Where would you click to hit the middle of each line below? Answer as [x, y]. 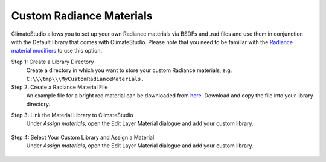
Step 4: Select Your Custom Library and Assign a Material [83, 137]
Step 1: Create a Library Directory [53, 62]
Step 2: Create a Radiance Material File [59, 87]
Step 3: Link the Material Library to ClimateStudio [72, 115]
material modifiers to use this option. [57, 51]
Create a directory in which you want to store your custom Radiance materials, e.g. [129, 70]
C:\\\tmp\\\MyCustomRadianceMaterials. [85, 79]
